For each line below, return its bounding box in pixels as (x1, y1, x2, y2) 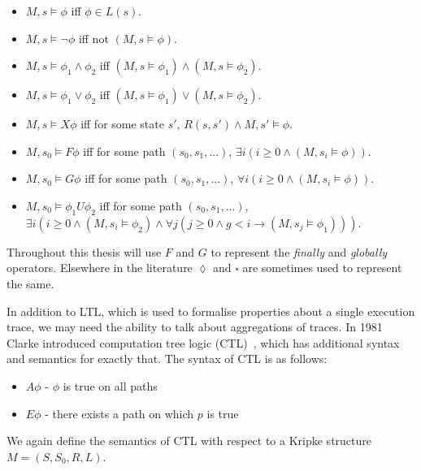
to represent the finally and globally (210, 243, 388, 260)
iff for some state (80, 115, 164, 132)
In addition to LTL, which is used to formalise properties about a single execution (7, 302, 415, 319)
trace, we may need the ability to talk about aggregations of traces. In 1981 (7, 318, 383, 335)
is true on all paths (63, 377, 158, 394)
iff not (78, 29, 109, 46)
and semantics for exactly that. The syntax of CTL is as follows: (7, 350, 328, 367)
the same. (7, 274, 54, 292)
